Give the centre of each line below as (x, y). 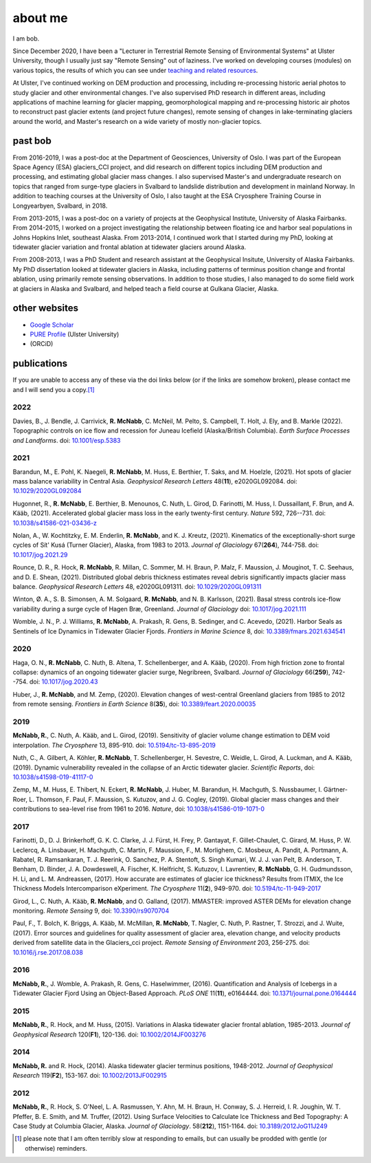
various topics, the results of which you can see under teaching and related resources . (135, 70)
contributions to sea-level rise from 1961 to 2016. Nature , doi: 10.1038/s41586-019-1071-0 (138, 809)
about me (40, 18)
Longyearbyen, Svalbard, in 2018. (60, 206)
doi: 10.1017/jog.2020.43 (64, 682)
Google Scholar (52, 325)
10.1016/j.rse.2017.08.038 (48, 952)
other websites (46, 308)
